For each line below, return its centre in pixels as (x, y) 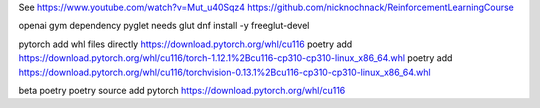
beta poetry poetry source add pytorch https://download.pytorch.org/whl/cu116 (182, 90)
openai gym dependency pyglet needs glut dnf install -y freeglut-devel (164, 26)
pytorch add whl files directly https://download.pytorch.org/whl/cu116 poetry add (185, 44)
